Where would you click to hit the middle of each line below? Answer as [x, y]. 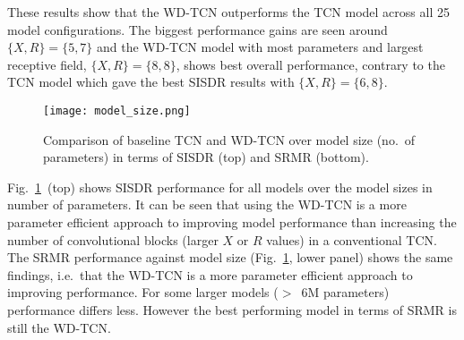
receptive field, [47, 64]
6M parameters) [345, 292]
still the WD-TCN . [59, 327]
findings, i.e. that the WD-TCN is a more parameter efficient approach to [210, 274]
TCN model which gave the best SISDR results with [151, 82]
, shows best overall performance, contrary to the [310, 64]
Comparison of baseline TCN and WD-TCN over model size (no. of [229, 139]
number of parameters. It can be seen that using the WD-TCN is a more [207, 204]
